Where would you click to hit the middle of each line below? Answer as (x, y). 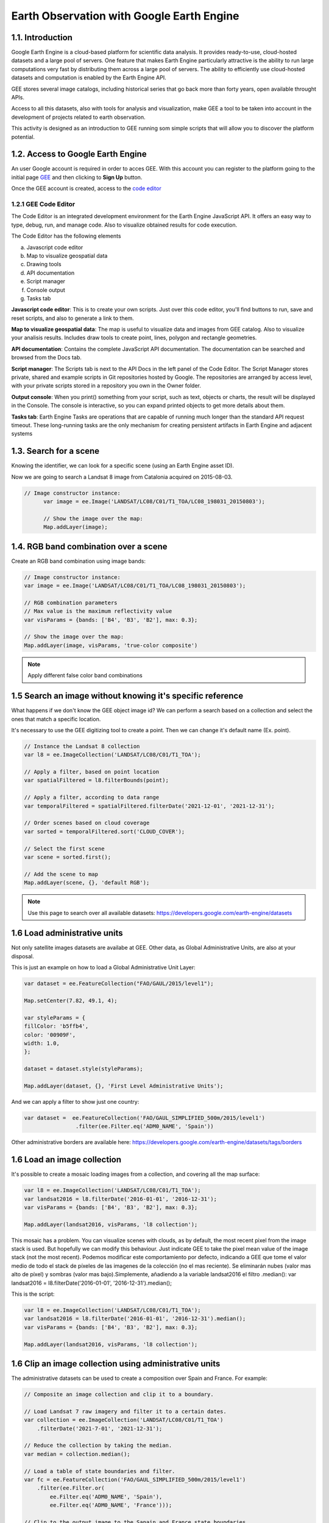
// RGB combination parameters (71, 602)
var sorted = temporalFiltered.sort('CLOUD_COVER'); (104, 831)
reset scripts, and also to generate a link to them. (73, 318)
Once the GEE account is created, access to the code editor (86, 188)
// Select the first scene (64, 849)
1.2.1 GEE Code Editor (43, 204)
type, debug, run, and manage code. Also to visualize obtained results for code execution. (124, 225)
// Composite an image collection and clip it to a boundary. (119, 1394)
